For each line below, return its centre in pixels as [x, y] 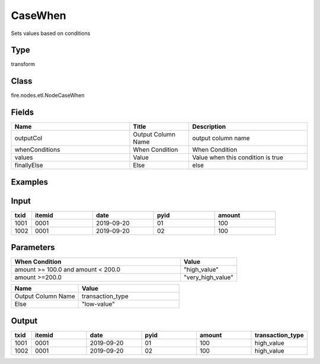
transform [23, 64]
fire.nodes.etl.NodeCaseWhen [48, 96]
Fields [23, 113]
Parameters [33, 247]
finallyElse [29, 165]
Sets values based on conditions [51, 33]
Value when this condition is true [238, 157]
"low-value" [98, 304]
